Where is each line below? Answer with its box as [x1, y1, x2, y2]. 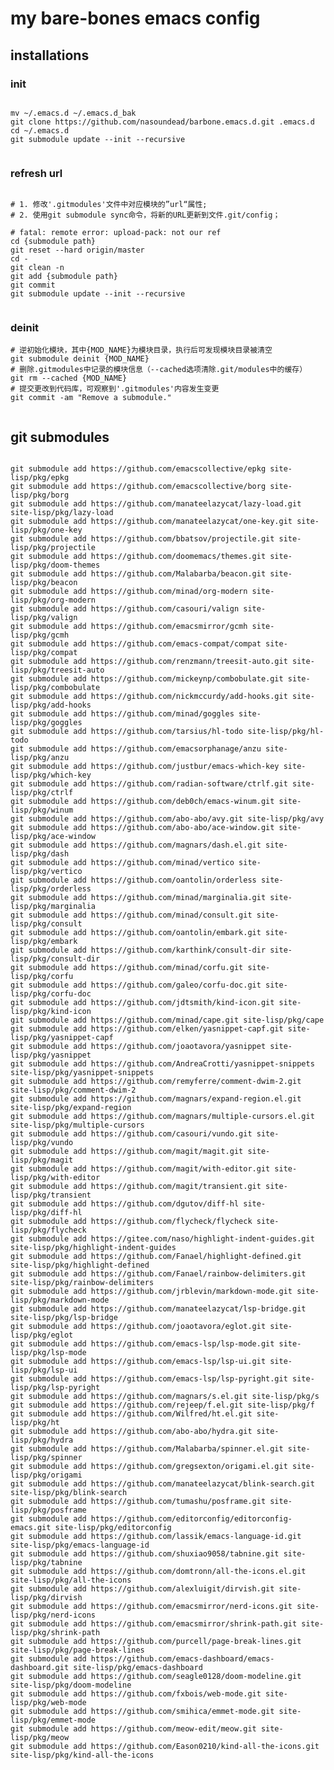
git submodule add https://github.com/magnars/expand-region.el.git [10, 1094, 302, 1104]
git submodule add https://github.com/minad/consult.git [10, 910, 253, 921]
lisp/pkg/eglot [10, 1330, 74, 1341]
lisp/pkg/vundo [10, 1138, 74, 1148]
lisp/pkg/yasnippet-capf [10, 1033, 114, 1043]
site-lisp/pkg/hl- [247, 727, 325, 737]
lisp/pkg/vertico [10, 867, 83, 877]
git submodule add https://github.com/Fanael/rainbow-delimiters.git [10, 1269, 307, 1279]
